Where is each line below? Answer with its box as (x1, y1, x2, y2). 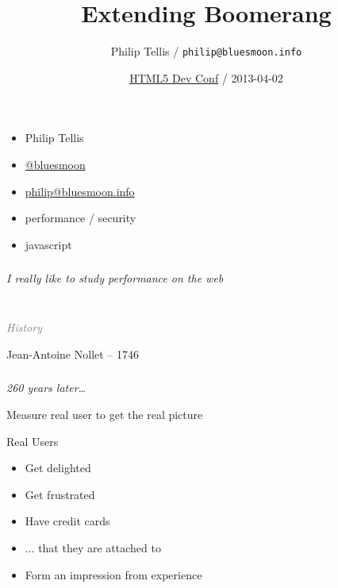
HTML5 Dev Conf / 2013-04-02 (129, 69, 283, 86)
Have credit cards (25, 513, 110, 529)
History (6, 319, 42, 336)
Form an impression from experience (25, 566, 202, 582)
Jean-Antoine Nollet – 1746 (6, 345, 140, 362)
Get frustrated (25, 486, 95, 502)
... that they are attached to (25, 540, 161, 556)
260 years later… (6, 379, 86, 396)
